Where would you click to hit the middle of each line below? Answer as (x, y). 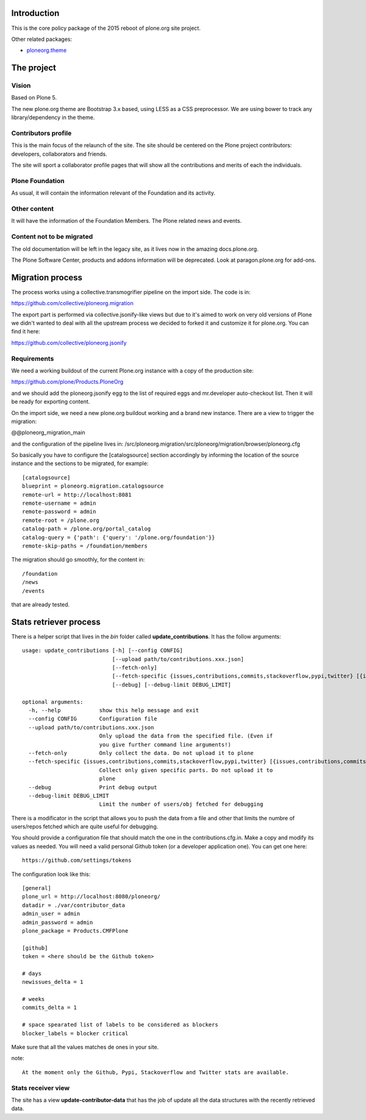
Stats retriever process (56, 622)
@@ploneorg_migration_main (48, 433)
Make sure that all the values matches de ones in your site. (85, 1047)
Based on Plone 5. (34, 98)
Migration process (47, 277)
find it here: (26, 331)
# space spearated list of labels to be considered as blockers (120, 1025)
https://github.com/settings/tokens (77, 860)
